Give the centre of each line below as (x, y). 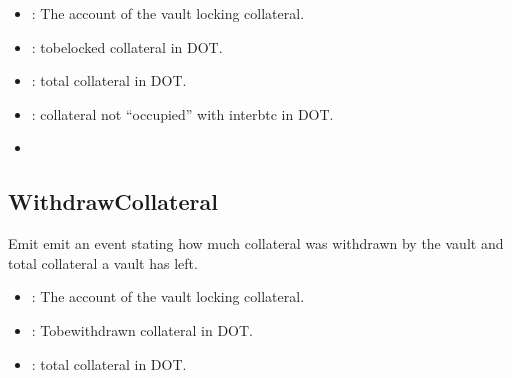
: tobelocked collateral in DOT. (127, 46)
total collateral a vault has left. (103, 262)
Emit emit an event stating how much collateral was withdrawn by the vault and (256, 243)
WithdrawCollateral (113, 201)
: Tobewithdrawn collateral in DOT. (142, 329)
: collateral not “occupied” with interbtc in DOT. (182, 113)
